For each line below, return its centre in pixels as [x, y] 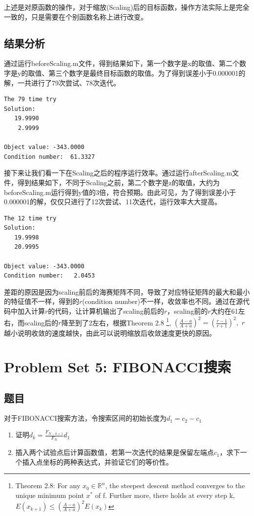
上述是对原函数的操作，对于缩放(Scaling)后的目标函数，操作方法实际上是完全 [127, 7]
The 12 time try [30, 218]
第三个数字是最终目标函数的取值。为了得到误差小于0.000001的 [147, 73]
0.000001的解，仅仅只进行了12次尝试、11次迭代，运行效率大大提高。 [113, 202]
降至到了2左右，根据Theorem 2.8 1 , [116, 322]
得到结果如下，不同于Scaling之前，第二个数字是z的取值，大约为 [118, 182]
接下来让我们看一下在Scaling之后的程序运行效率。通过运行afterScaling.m [118, 173]
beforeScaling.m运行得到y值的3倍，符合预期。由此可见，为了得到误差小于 [120, 192]
